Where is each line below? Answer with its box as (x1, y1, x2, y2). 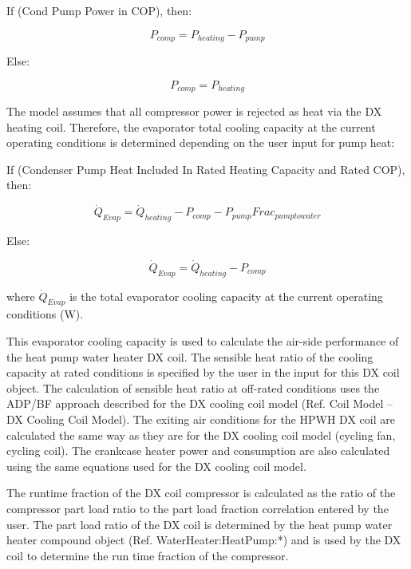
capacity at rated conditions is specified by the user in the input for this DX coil (6, 364, 400, 381)
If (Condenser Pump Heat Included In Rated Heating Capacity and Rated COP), (6, 160, 405, 177)
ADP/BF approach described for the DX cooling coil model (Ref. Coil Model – (6, 395, 393, 412)
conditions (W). (6, 306, 84, 322)
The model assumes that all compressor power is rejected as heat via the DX (6, 103, 382, 120)
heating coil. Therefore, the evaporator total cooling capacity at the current (6, 118, 376, 135)
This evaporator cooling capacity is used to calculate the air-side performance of (6, 333, 399, 350)
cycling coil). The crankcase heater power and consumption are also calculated (6, 442, 390, 459)
